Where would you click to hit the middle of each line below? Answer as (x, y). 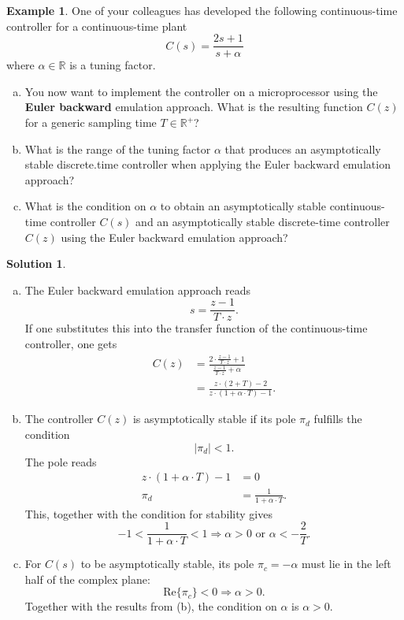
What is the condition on (85, 206)
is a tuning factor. (113, 65)
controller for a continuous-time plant (97, 26)
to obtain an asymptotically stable (243, 206)
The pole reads (61, 461)
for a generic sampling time (91, 123)
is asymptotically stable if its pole (214, 419)
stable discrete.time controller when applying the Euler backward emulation (208, 164)
